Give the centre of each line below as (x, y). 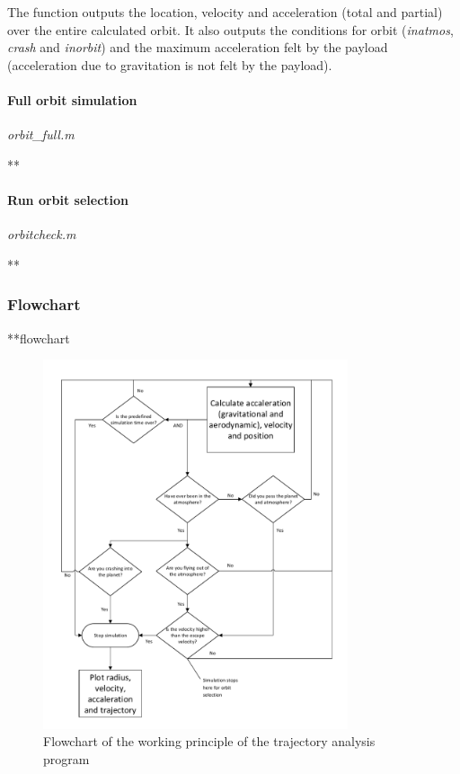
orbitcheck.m (42, 234)
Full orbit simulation (72, 99)
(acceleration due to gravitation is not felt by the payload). (170, 64)
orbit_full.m (41, 134)
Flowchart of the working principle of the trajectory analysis (209, 741)
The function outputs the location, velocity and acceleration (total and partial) (225, 12)
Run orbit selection (68, 199)
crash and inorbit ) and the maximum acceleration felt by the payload (198, 47)
